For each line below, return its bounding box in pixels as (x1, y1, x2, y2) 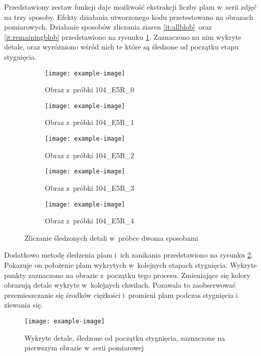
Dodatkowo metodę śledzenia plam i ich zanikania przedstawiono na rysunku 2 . (4, 249, 253, 260)
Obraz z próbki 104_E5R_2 (45, 149, 135, 160)
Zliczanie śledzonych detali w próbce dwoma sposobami (24, 232, 198, 243)
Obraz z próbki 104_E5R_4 (45, 215, 135, 226)
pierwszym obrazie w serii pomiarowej (24, 342, 144, 353)
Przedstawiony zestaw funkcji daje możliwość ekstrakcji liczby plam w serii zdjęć (4, 2, 257, 12)
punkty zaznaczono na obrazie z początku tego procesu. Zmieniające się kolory (4, 269, 251, 280)
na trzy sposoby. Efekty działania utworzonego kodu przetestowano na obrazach (4, 11, 253, 22)
